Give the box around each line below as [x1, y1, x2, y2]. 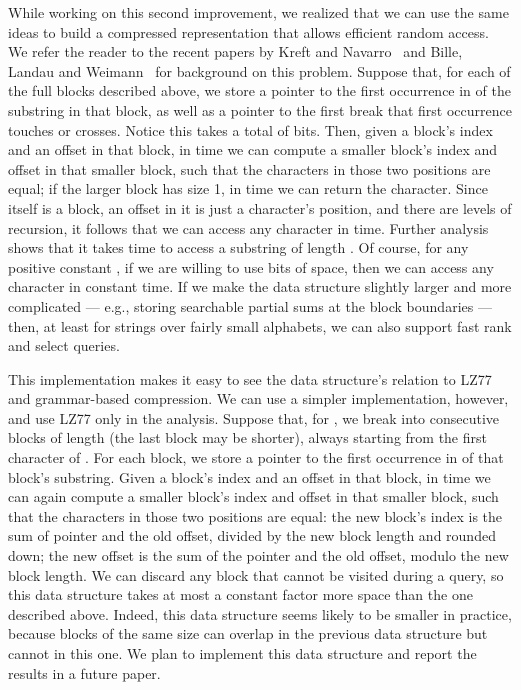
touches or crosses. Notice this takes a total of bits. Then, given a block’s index [8, 119, 493, 140]
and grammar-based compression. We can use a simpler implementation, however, [8, 388, 509, 409]
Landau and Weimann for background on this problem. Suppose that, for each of [8, 60, 511, 81]
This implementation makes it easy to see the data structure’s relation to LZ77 [8, 368, 492, 389]
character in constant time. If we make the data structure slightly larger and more [8, 276, 512, 297]
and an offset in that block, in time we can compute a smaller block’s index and [8, 139, 498, 160]
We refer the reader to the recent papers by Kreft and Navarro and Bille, [8, 41, 463, 62]
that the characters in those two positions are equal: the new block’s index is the [8, 505, 503, 526]
